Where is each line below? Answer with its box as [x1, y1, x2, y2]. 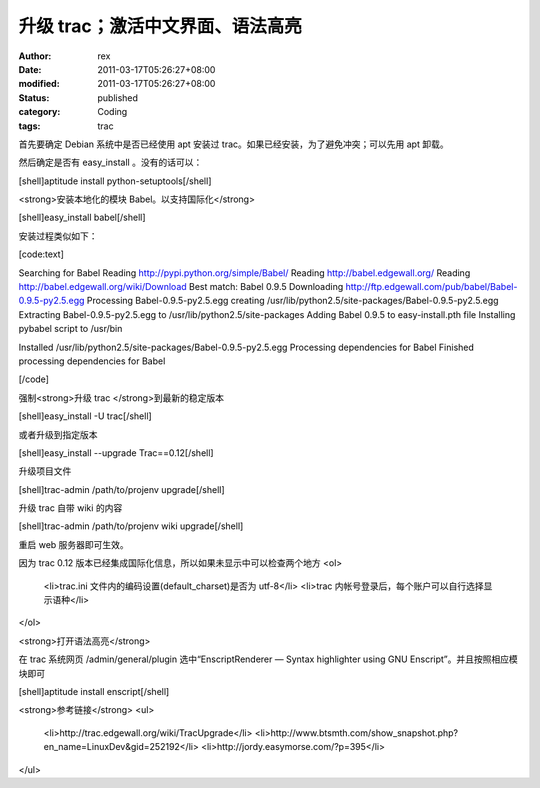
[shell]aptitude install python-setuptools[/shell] [18, 175, 212, 187]
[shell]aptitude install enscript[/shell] [18, 686, 170, 697]
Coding [97, 106, 128, 118]
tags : [18, 120, 41, 132]
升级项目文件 [18, 465, 72, 477]
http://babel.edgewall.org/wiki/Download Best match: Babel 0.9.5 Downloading [18, 281, 344, 293]
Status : [18, 91, 50, 104]
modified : [18, 78, 60, 90]
